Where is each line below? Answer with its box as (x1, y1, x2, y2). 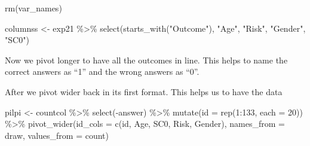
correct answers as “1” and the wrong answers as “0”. (5, 65, 199, 78)
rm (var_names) (5, 2, 62, 14)
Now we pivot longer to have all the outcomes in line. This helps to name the (5, 53, 288, 66)
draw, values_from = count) (5, 129, 109, 141)
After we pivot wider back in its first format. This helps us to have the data (5, 85, 283, 98)
